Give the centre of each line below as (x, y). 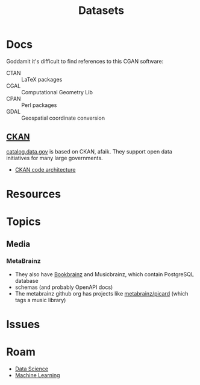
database (27, 280)
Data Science (32, 369)
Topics (23, 222)
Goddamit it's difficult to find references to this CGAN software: (85, 61)
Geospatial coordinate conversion (63, 118)
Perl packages (39, 105)
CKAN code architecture (45, 169)
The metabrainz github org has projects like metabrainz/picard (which (102, 293)
